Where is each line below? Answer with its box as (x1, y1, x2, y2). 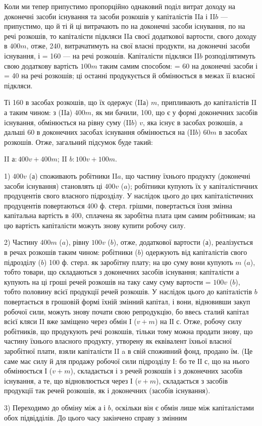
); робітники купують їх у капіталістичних (127, 180, 258, 191)
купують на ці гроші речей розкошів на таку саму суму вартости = (4, 276, 211, 287)
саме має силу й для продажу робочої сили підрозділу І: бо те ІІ (4, 355, 202, 366)
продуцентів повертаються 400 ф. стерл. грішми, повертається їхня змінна (4, 200, 232, 210)
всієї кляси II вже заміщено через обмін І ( (4, 316, 137, 327)
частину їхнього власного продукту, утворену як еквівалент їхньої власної (4, 336, 232, 346)
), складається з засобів (156, 375, 228, 386)
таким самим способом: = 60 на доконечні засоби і (99, 60, 258, 71)
